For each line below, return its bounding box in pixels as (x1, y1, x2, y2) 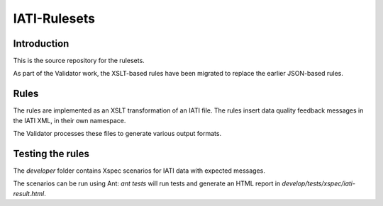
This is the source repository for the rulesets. (13, 57, 145, 65)
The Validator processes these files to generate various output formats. (13, 130, 222, 138)
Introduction (13, 38, 70, 50)
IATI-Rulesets (13, 11, 96, 26)
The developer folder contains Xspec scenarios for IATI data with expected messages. (13, 166, 266, 175)
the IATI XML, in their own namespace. (13, 116, 126, 125)
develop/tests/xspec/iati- (282, 179, 356, 188)
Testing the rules (13, 147, 90, 159)
